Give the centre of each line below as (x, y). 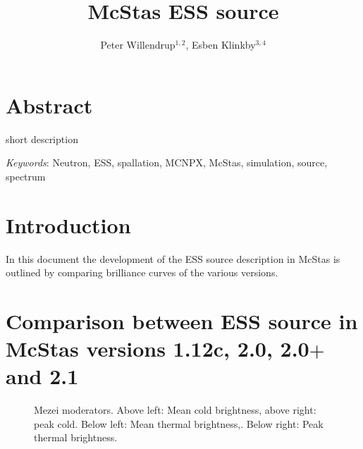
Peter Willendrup (138, 45)
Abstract (49, 105)
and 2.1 (42, 376)
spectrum (26, 176)
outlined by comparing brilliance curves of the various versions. (142, 272)
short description (42, 139)
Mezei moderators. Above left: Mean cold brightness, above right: (175, 410)
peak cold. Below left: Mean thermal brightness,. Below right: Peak (179, 423)
